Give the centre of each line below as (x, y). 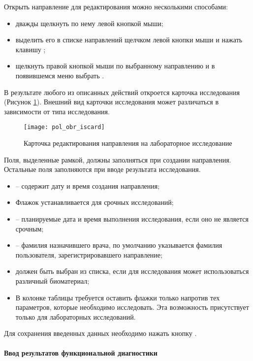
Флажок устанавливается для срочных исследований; (95, 202)
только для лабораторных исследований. (76, 316)
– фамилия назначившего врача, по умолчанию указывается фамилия (119, 245)
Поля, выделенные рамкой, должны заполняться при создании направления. (118, 159)
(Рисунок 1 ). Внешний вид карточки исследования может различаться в (111, 102)
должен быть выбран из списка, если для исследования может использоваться (132, 271)
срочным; (30, 228)
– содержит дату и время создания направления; (88, 185)
